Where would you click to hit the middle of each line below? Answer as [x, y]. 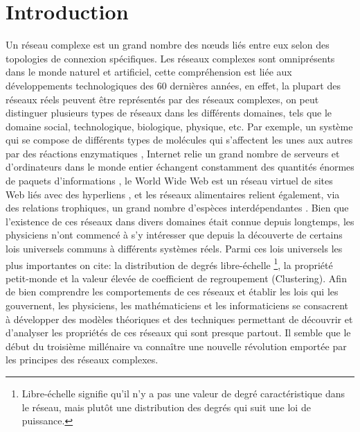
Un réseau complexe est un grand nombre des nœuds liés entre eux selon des [168, 45]
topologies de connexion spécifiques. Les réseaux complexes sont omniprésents [170, 58]
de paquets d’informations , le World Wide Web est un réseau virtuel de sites [169, 181]
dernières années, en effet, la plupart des [255, 85]
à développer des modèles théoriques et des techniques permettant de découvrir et [179, 319]
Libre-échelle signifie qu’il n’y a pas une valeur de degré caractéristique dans [183, 394]
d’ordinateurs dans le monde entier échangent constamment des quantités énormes [180, 167]
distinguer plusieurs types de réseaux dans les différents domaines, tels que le [169, 113]
